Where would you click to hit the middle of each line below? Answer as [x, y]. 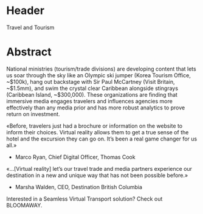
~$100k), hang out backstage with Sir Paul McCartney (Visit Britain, [91, 81]
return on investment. [33, 114]
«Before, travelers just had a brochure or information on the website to [95, 126]
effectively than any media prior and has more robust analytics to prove [96, 108]
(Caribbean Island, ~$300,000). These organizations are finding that [92, 94]
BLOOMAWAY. [24, 205]
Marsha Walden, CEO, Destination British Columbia [79, 187]
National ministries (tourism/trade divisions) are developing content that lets [101, 69]
